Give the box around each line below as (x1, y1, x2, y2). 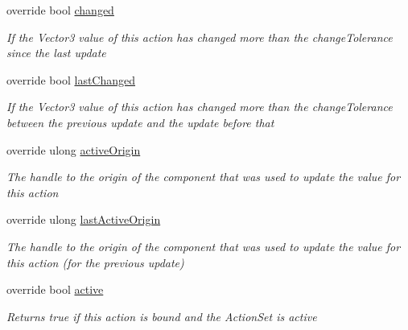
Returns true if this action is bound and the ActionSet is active (6, 307, 317, 324)
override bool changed (6, 2, 114, 18)
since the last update (6, 44, 106, 61)
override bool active (6, 281, 104, 298)
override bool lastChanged (6, 71, 136, 88)
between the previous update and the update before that (6, 113, 274, 130)
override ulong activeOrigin (6, 141, 141, 158)
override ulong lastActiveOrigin (6, 211, 161, 228)
